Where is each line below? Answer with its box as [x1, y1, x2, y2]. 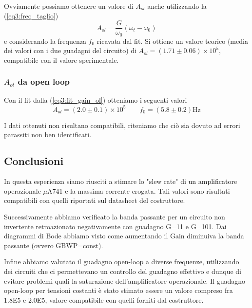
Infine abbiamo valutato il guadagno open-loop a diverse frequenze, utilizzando [4, 256, 239, 267]
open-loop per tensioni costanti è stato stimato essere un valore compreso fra [4, 285, 233, 295]
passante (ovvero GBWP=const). [4, 240, 103, 250]
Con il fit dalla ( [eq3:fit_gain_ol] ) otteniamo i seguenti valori [4, 94, 187, 105]
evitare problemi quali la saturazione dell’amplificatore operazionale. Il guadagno [4, 275, 245, 286]
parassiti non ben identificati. [4, 129, 92, 140]
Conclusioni [4, 153, 64, 168]
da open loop [18, 75, 70, 88]
